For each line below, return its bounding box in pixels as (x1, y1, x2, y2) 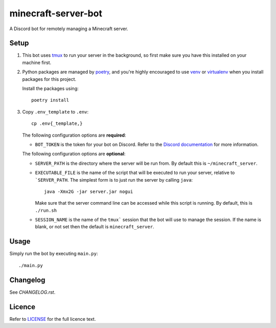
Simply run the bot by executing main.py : (9, 251, 98, 257)
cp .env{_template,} (31, 121, 83, 126)
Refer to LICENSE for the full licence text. (9, 316, 96, 322)
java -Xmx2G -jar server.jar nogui (44, 188, 133, 194)
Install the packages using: (22, 85, 79, 92)
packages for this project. (22, 76, 77, 82)
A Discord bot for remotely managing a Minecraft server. (9, 26, 128, 32)
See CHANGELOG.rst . (9, 289, 56, 295)
